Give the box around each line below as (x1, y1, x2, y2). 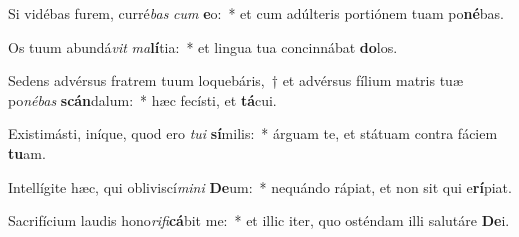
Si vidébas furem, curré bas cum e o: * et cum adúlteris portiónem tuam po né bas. (8, 3, 504, 23)
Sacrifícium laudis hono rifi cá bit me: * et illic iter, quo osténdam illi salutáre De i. (8, 210, 510, 231)
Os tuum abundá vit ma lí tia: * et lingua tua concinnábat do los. (8, 36, 398, 57)
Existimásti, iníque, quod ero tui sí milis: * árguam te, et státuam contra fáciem (8, 123, 498, 144)
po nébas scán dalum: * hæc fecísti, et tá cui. (8, 89, 277, 110)
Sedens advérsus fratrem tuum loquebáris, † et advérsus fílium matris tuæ (8, 70, 463, 91)
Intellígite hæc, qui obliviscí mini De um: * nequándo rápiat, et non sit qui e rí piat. (8, 176, 512, 197)
